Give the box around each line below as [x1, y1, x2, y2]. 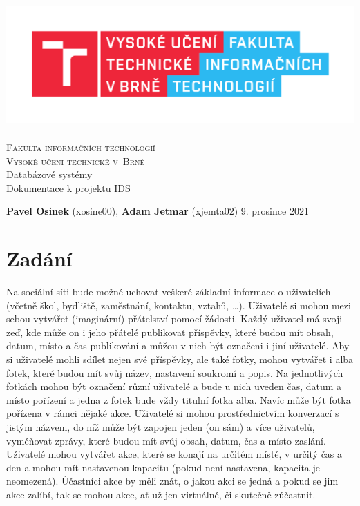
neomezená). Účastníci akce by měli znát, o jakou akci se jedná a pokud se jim [6, 474, 339, 488]
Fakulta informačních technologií [6, 139, 155, 154]
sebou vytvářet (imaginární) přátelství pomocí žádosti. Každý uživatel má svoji [6, 311, 343, 326]
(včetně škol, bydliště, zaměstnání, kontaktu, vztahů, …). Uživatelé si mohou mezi [6, 298, 351, 312]
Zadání [6, 244, 73, 273]
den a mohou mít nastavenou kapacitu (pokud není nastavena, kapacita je [6, 460, 321, 474]
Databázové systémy [6, 167, 93, 182]
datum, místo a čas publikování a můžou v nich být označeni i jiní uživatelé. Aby [6, 338, 350, 353]
